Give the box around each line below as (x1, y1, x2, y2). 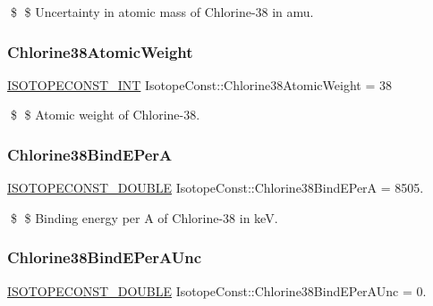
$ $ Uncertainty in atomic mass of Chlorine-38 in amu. (10, 3, 314, 21)
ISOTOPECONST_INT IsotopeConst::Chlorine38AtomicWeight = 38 (7, 75, 392, 94)
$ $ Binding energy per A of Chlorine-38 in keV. (10, 208, 278, 227)
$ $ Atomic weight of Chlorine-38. (10, 105, 200, 124)
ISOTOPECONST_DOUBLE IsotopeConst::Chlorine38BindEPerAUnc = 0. (7, 281, 427, 300)
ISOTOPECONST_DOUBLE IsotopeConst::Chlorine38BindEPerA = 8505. (7, 178, 424, 197)
